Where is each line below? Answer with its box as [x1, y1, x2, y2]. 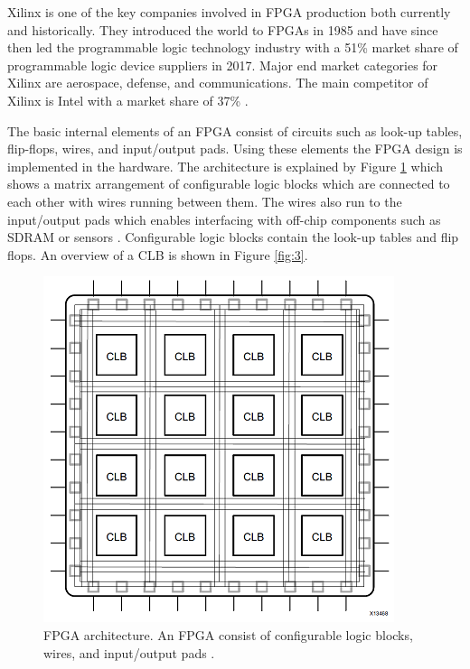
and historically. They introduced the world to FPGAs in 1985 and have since [7, 20, 438, 39]
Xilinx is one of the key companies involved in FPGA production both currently [7, 3, 451, 21]
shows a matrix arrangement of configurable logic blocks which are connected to [7, 174, 450, 193]
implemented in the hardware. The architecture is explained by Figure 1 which [7, 156, 443, 175]
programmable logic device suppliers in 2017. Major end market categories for [7, 55, 438, 74]
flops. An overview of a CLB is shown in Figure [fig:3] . [7, 245, 308, 264]
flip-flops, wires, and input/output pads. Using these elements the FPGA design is [7, 139, 463, 158]
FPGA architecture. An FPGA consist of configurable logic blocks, [43, 625, 413, 644]
